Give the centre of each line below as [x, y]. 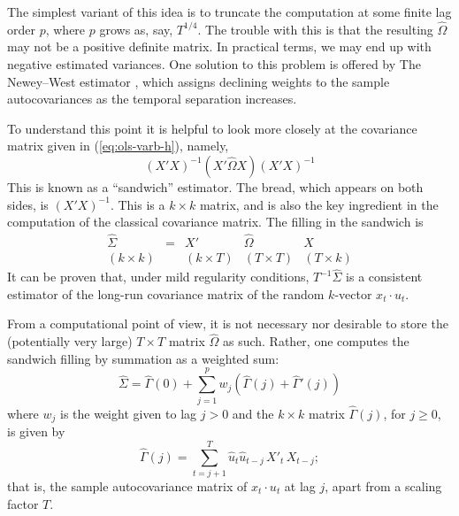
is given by [36, 431]
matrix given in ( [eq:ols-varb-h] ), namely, [118, 146]
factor [23, 503]
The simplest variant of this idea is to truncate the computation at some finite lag [229, 12]
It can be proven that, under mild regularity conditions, [158, 277]
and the [253, 413]
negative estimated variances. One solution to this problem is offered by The [214, 64]
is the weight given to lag [129, 413]
